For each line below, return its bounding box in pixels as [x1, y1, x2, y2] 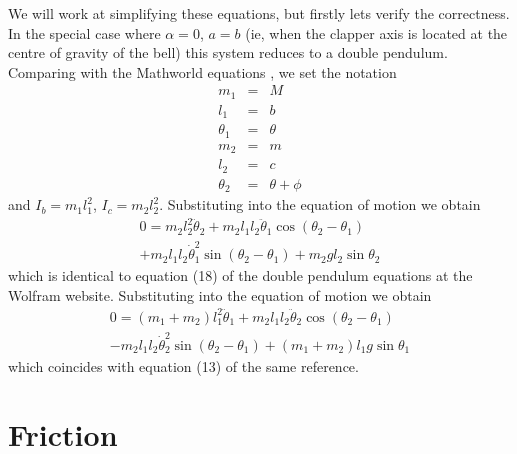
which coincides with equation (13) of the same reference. [8, 355, 359, 376]
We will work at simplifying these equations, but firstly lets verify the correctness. [8, 3, 510, 23]
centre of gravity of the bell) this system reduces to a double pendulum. [8, 42, 448, 63]
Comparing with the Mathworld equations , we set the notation [8, 61, 397, 82]
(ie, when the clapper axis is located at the [245, 22, 508, 43]
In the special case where [8, 22, 161, 43]
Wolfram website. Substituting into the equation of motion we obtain [8, 284, 432, 305]
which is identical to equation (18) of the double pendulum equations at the [8, 265, 473, 286]
